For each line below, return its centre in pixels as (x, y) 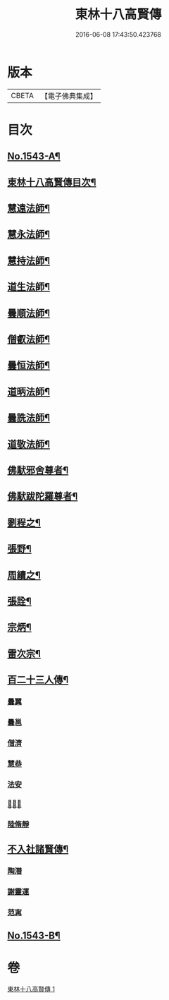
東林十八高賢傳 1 (31, 989)
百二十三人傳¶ (38, 680)
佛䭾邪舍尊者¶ (38, 470)
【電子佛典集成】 (69, 96)
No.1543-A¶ (34, 156)
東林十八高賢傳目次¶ (52, 182)
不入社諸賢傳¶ (38, 849)
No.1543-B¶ (34, 936)
